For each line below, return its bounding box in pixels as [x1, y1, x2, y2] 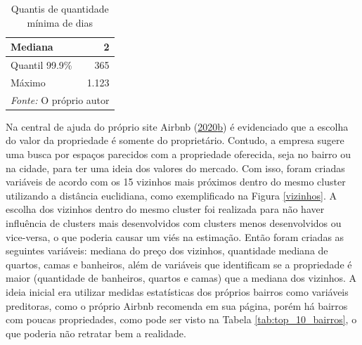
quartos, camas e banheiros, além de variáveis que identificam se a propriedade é [6, 256, 352, 271]
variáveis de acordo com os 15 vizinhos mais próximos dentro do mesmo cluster [6, 174, 346, 189]
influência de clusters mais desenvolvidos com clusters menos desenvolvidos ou [6, 215, 342, 230]
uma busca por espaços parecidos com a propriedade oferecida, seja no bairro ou [6, 147, 351, 161]
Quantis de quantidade [11, 1, 109, 15]
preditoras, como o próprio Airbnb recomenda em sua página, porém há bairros [6, 298, 348, 313]
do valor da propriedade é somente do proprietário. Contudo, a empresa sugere [6, 133, 344, 148]
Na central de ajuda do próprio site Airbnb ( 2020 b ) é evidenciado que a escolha [6, 119, 349, 134]
